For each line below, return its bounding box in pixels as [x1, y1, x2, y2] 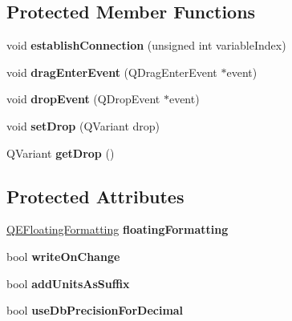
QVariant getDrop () [6, 144, 115, 161]
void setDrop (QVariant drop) [6, 117, 160, 134]
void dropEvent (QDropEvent [6, 90, 160, 107]
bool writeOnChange [6, 247, 120, 264]
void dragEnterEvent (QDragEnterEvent [6, 63, 217, 80]
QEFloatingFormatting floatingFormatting [6, 221, 229, 238]
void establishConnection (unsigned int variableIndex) [6, 37, 286, 54]
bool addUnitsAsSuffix [6, 275, 130, 291]
